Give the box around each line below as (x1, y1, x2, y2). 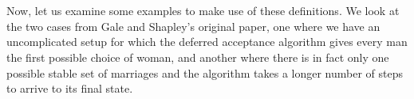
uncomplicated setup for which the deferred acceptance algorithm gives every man (6, 33, 408, 50)
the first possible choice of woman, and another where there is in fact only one (6, 48, 389, 65)
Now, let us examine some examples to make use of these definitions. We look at (6, 2, 400, 19)
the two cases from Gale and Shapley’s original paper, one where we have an (6, 17, 380, 34)
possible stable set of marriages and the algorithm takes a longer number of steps (6, 64, 403, 81)
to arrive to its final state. (6, 80, 133, 97)
